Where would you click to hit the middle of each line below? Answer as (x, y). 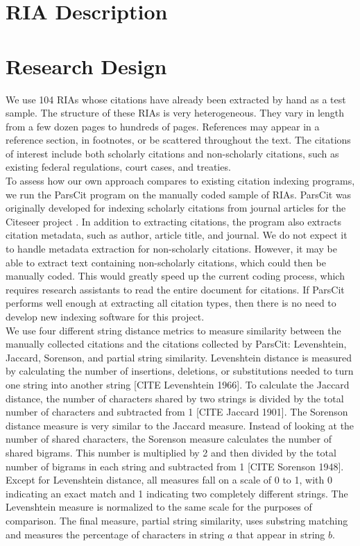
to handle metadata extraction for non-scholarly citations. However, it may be (171, 249)
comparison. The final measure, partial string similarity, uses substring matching (177, 520)
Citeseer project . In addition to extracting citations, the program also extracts (173, 221)
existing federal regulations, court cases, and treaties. (118, 167)
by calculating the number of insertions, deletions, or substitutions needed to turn (180, 371)
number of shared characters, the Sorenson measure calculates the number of (169, 439)
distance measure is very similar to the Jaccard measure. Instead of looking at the (180, 425)
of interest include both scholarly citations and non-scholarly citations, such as (172, 153)
